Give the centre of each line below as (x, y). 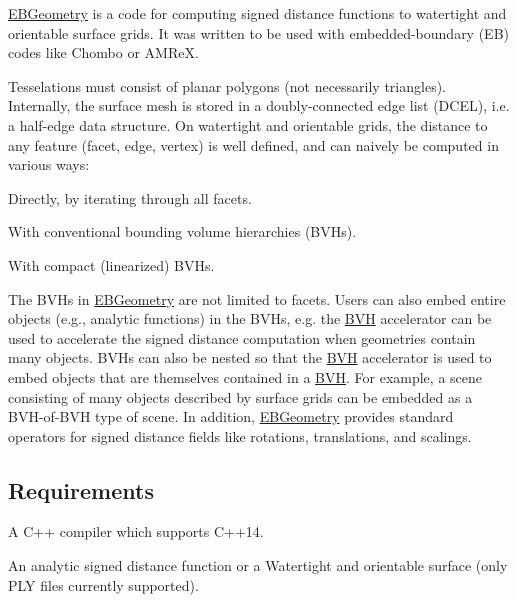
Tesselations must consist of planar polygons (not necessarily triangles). (227, 85)
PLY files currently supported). (103, 584)
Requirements (81, 489)
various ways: (49, 164)
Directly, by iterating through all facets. (130, 197)
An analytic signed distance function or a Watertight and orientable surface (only (258, 565)
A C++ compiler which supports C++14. (136, 531)
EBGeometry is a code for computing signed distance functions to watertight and (257, 13)
